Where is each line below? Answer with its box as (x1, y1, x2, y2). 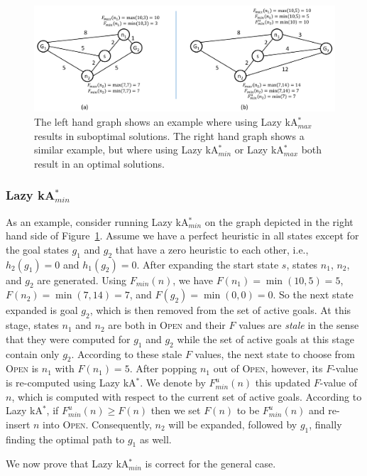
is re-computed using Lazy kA (6, 375, 136, 390)
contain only (6, 346, 60, 361)
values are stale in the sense (239, 318, 359, 332)
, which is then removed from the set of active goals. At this (89, 303, 351, 318)
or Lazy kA (234, 142, 284, 157)
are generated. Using (37, 272, 127, 287)
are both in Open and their (108, 318, 226, 332)
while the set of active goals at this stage (177, 331, 354, 346)
